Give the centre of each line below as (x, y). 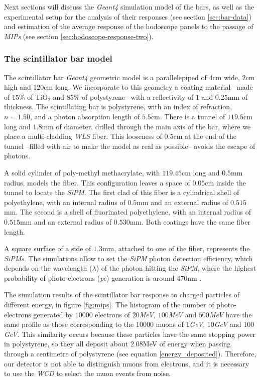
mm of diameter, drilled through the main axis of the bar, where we (146, 126)
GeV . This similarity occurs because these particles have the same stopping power (130, 334)
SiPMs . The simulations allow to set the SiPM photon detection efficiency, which (128, 258)
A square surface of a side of (48, 248)
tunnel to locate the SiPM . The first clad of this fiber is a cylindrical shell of (122, 192)
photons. (17, 156)
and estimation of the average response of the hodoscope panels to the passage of (129, 26)
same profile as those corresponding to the (69, 324)
